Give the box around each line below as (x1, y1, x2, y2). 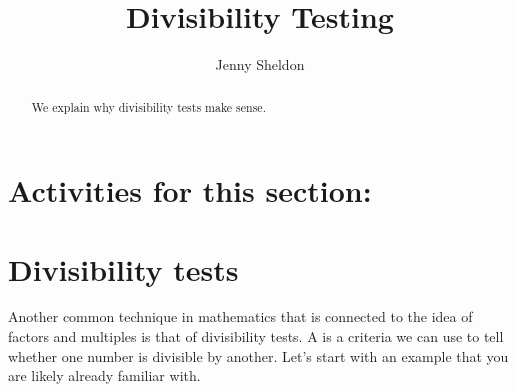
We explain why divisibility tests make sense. (31, 98, 266, 115)
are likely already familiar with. (8, 365, 201, 386)
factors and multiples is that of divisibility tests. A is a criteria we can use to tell (8, 326, 504, 347)
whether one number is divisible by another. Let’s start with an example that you (8, 345, 509, 366)
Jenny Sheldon (215, 54, 305, 75)
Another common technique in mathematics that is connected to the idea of (8, 306, 473, 327)
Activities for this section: (8, 170, 372, 211)
